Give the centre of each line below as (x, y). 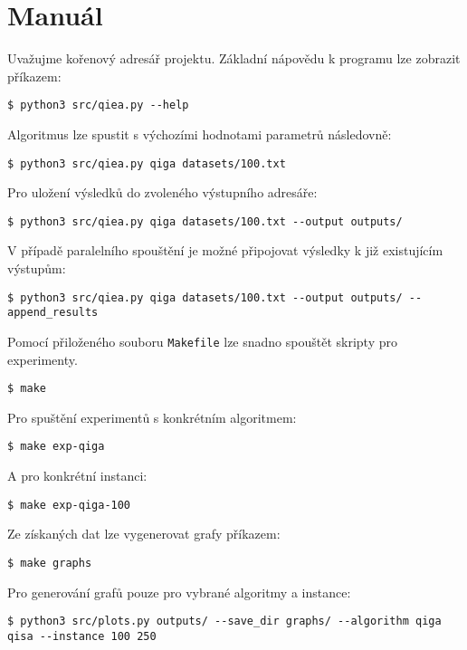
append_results (53, 313)
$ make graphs (50, 563)
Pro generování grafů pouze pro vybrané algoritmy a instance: (179, 592)
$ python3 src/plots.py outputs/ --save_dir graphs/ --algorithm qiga (224, 621)
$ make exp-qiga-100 (69, 505)
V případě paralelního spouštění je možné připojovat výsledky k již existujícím (225, 250)
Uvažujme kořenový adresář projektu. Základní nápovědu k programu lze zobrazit (234, 58)
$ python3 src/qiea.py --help (98, 105)
